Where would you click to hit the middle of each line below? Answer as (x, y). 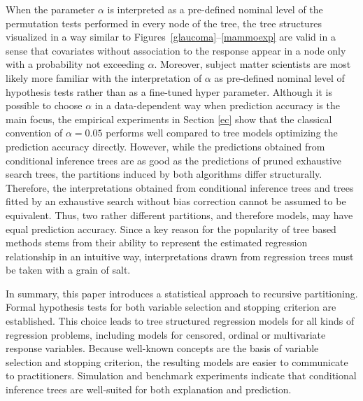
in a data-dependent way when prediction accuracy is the (217, 105)
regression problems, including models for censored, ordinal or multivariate (166, 334)
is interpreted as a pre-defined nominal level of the (215, 9)
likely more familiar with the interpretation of (104, 77)
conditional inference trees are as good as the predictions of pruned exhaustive (174, 160)
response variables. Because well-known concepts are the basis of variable (162, 348)
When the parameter (50, 9)
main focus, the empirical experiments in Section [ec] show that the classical (169, 119)
